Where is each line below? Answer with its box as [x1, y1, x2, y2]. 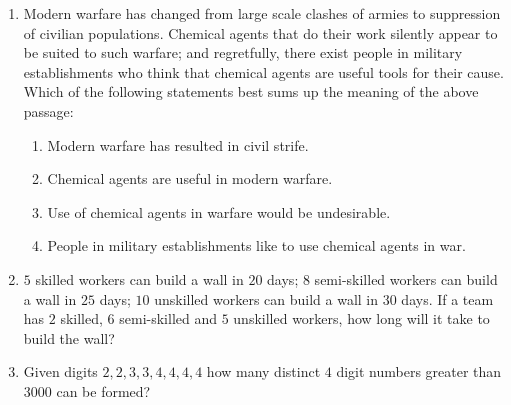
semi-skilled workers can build [314, 268, 498, 289]
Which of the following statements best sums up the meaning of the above [23, 81, 479, 102]
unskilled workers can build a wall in [154, 288, 379, 309]
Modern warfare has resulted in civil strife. [47, 134, 309, 155]
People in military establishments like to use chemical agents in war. [47, 235, 466, 256]
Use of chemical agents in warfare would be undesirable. [47, 201, 391, 222]
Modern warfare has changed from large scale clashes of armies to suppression [23, 3, 501, 23]
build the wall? [23, 327, 115, 348]
